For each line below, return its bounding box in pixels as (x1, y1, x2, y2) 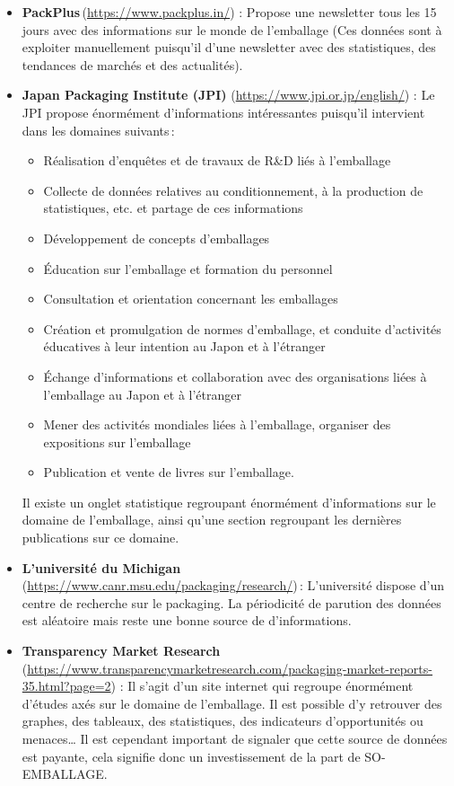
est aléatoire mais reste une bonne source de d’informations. (22, 611, 352, 630)
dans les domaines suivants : (22, 120, 175, 139)
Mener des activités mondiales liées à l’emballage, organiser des (43, 415, 391, 434)
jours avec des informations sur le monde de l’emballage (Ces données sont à (22, 20, 442, 39)
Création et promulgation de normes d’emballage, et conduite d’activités (43, 319, 441, 338)
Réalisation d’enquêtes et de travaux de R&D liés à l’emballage (43, 151, 391, 170)
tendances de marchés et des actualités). (22, 55, 243, 74)
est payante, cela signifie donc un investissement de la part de (22, 746, 361, 765)
